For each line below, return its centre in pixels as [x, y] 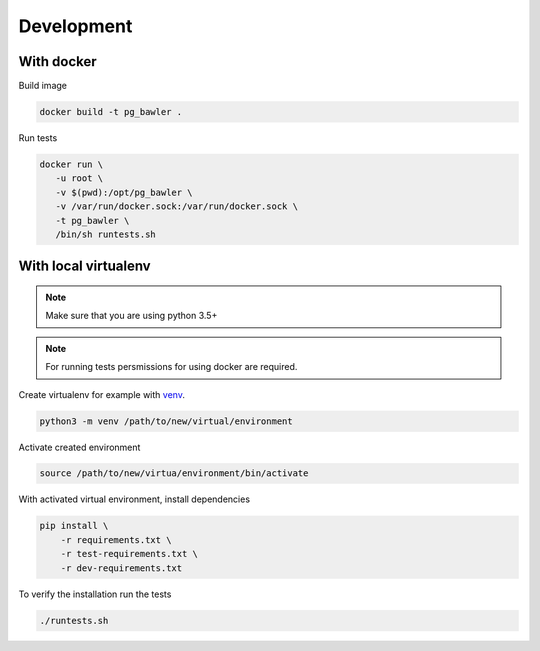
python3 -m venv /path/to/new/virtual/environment [166, 421]
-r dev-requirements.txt [121, 568]
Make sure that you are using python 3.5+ [131, 316]
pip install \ [74, 526]
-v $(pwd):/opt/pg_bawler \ [124, 192]
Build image [42, 86]
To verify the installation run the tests [95, 594]
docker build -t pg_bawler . [111, 112]
